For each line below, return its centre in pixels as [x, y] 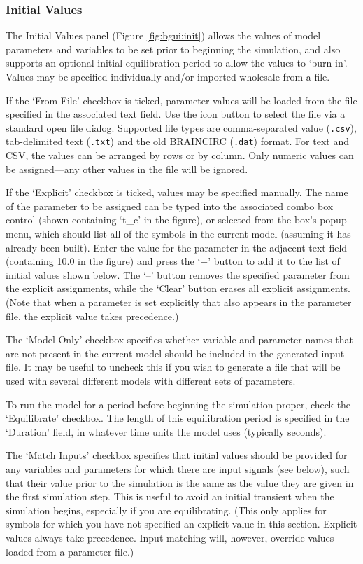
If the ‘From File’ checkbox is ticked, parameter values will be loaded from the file [181, 100]
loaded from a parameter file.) [70, 551]
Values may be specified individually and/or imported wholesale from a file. [168, 76]
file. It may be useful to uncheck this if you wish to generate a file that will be [173, 367]
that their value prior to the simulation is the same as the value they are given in [180, 482]
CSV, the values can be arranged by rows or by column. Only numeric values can [180, 155]
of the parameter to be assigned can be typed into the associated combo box [170, 206]
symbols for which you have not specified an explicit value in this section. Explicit [181, 524]
